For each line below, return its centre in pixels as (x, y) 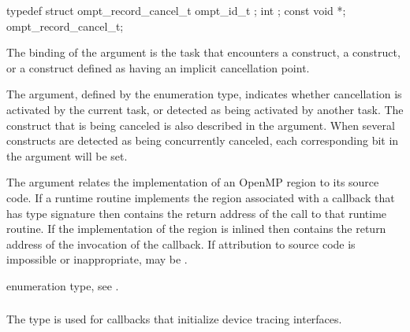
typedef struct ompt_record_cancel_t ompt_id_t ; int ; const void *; (176, 10)
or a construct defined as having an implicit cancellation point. (158, 67)
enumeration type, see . (63, 285)
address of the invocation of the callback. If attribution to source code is (181, 243)
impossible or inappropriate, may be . (97, 259)
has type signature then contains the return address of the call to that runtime (197, 213)
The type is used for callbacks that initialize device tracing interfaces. (174, 319)
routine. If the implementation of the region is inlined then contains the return (196, 229)
